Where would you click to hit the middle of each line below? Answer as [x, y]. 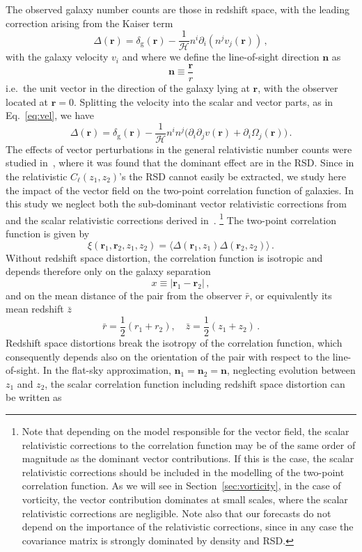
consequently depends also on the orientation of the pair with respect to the [168, 356]
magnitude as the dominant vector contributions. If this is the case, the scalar [188, 458]
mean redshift [35, 309]
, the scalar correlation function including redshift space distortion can [195, 383]
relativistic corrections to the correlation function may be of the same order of [189, 444]
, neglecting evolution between [291, 370]
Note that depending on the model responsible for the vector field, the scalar [186, 431]
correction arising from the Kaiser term [89, 23]
